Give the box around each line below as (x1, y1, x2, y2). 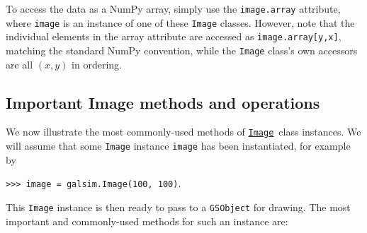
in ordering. (72, 56, 122, 71)
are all (6, 56, 33, 71)
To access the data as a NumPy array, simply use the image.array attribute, (6, 1, 341, 16)
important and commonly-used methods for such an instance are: (6, 213, 288, 228)
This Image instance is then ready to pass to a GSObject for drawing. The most (6, 199, 351, 214)
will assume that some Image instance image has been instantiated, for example (6, 138, 351, 153)
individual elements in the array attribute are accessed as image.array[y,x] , (6, 29, 341, 44)
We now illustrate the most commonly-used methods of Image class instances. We (6, 124, 361, 139)
